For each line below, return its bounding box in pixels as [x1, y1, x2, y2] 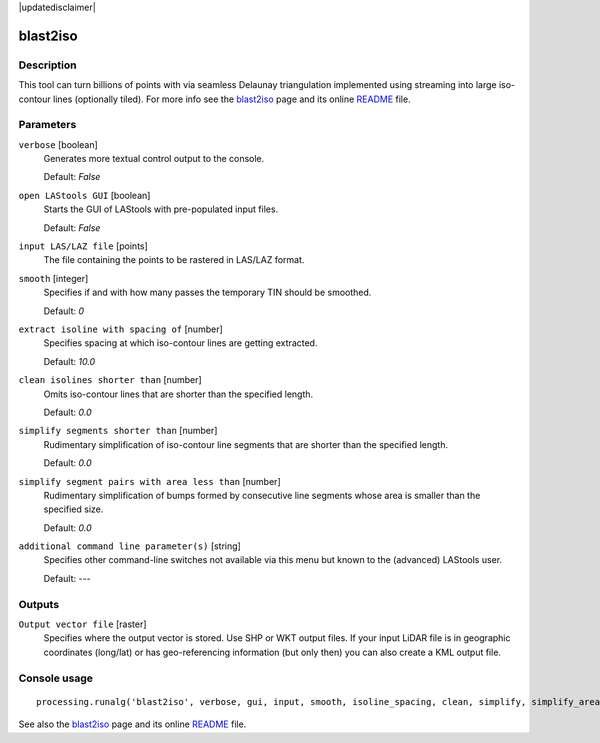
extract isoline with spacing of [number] [18, 323, 224, 335]
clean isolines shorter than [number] [18, 374, 202, 386]
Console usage [18, 671, 94, 685]
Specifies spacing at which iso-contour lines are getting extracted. [43, 337, 318, 349]
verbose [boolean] [18, 138, 99, 150]
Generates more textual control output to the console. [43, 153, 265, 165]
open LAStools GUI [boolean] [18, 189, 151, 201]
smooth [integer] [18, 272, 89, 284]
